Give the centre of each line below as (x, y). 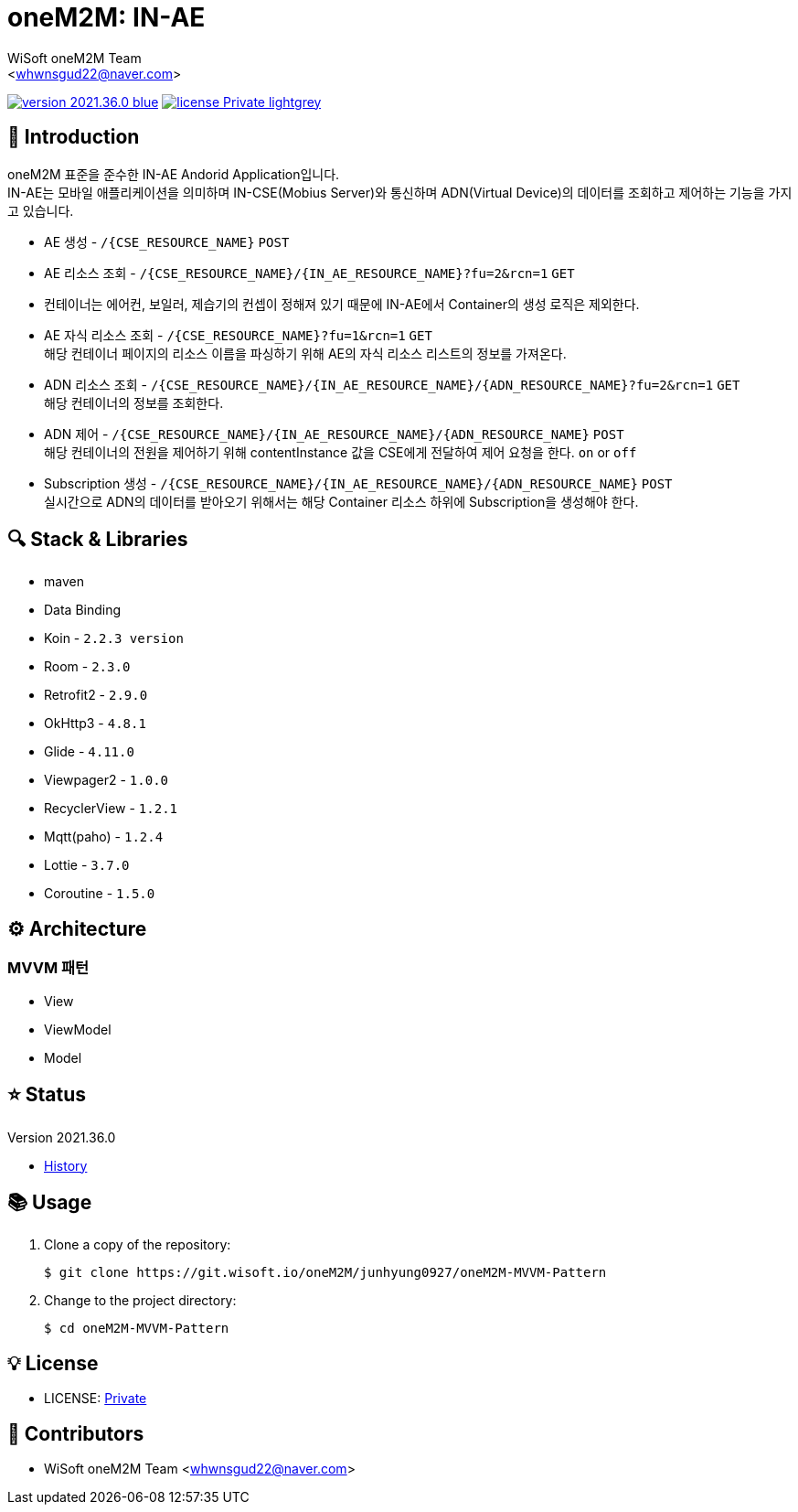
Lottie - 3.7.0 (87, 865)
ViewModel (78, 1029)
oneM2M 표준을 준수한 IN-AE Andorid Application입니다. (174, 174)
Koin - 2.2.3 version (114, 638)
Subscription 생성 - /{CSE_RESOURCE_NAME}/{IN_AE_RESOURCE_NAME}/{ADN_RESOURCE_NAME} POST (358, 483)
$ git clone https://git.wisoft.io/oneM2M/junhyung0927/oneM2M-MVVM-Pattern (325, 1273)
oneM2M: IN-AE (106, 17)
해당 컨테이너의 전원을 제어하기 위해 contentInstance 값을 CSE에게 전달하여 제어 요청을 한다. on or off (340, 452)
